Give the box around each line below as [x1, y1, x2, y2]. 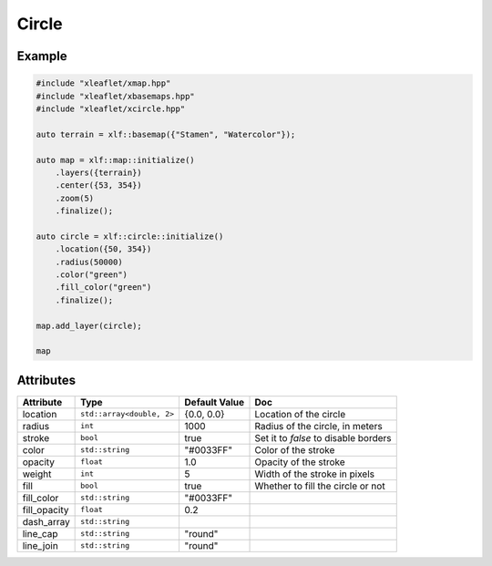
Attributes [16, 372, 77, 387]
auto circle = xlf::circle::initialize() [36, 231, 224, 242]
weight [22, 468, 52, 480]
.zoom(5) [55, 192, 95, 203]
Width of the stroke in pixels [254, 468, 375, 480]
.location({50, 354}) [55, 244, 152, 254]
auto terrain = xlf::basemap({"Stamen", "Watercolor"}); [36, 129, 296, 139]
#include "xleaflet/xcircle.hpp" [36, 103, 186, 114]
